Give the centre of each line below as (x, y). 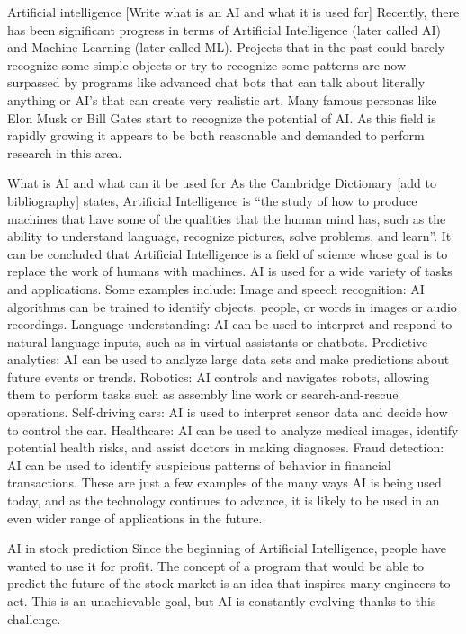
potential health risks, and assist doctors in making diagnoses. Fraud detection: (226, 447)
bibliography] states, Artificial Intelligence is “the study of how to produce (212, 200)
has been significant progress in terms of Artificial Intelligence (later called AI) (224, 29)
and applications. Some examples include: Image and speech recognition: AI (216, 288)
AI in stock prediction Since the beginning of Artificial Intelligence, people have (227, 548)
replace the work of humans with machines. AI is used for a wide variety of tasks (230, 271)
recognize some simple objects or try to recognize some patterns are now (207, 64)
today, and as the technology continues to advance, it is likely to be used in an (224, 500)
